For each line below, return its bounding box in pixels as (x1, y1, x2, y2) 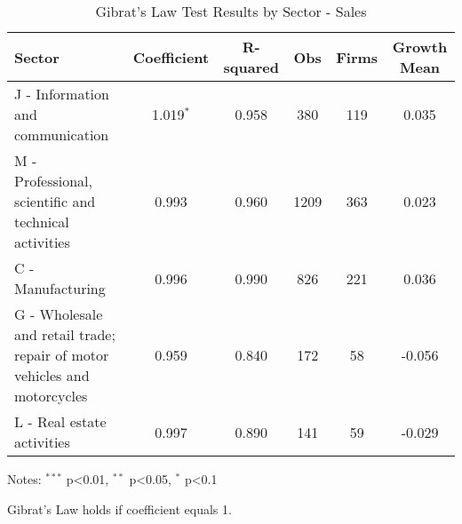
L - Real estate (14, 411, 107, 432)
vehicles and (14, 365, 90, 385)
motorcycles (14, 385, 88, 406)
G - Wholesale (14, 304, 103, 324)
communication (14, 124, 109, 145)
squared (223, 57, 279, 77)
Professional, (14, 171, 93, 191)
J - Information (14, 83, 109, 104)
